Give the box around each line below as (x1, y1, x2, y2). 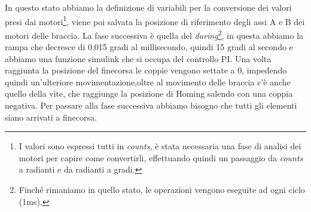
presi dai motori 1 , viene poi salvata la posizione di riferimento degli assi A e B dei (5, 13, 305, 27)
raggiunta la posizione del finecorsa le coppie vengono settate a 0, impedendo (5, 64, 287, 76)
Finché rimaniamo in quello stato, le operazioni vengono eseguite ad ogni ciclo (19, 183, 305, 196)
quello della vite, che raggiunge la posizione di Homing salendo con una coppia (5, 87, 293, 100)
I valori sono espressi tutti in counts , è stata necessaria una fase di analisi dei (19, 140, 301, 152)
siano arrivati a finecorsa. (5, 110, 97, 123)
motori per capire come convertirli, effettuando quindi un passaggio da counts (19, 151, 303, 164)
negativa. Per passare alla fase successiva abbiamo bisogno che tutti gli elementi (5, 99, 297, 112)
